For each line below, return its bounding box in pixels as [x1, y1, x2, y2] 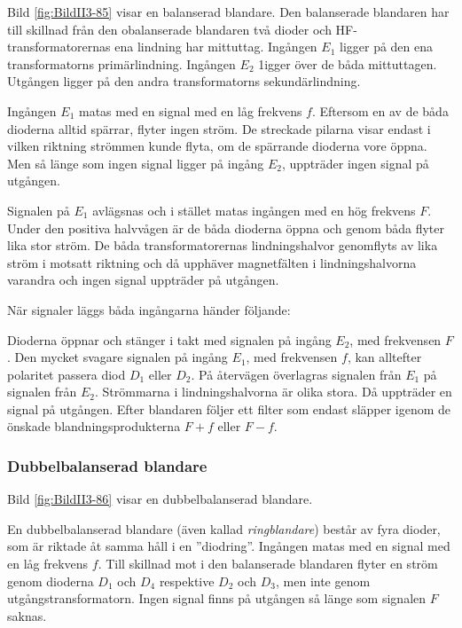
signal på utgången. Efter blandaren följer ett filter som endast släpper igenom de [7, 399, 451, 418]
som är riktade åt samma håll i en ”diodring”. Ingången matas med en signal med [7, 537, 450, 555]
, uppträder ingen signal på [281, 153, 429, 172]
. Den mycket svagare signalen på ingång [7, 348, 228, 366]
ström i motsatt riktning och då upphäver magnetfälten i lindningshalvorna [7, 253, 417, 271]
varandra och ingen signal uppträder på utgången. [7, 271, 279, 289]
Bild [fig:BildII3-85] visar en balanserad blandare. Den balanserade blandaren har [7, 3, 450, 20]
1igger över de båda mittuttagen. [258, 54, 437, 73]
